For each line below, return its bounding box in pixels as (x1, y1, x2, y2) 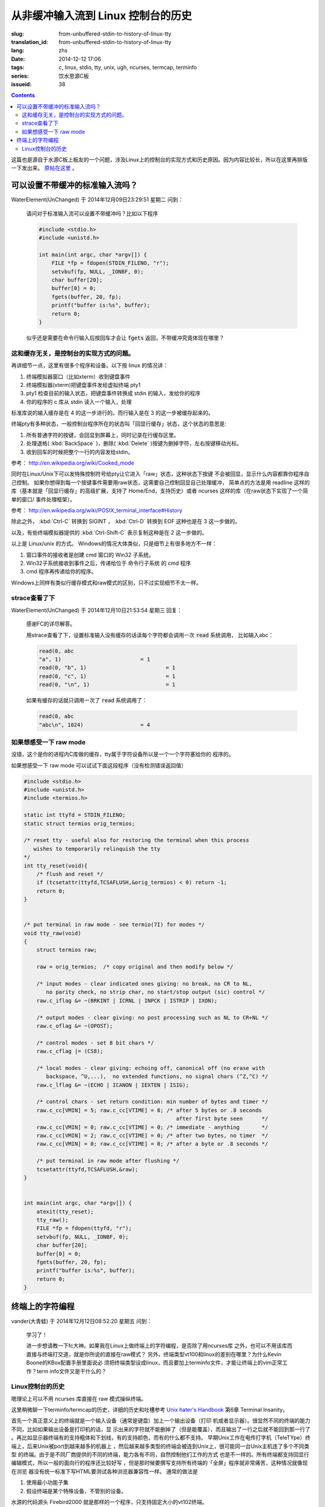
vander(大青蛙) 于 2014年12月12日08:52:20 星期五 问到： (11, 1317, 153, 1324)
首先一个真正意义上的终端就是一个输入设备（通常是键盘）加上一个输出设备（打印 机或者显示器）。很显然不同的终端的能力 (11, 1417, 311, 1424)
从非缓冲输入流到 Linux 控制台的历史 (11, 9, 192, 22)
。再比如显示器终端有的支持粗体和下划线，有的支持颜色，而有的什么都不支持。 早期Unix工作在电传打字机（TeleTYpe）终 (11, 1434, 311, 1441)
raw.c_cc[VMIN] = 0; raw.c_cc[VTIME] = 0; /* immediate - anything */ (36, 1124, 268, 1130)
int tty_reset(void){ (23, 862, 88, 869)
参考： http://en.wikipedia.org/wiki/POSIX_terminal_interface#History (11, 506, 183, 514)
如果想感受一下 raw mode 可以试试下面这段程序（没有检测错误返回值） (11, 761, 187, 769)
